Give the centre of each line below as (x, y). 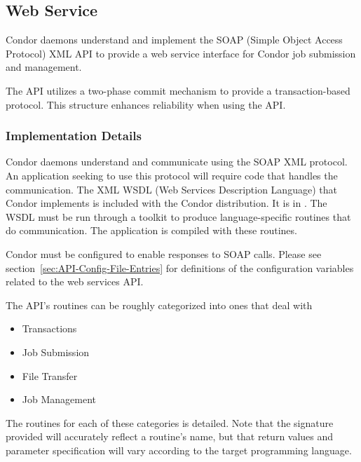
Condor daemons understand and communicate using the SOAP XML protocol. (177, 162)
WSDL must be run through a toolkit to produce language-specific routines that (178, 216)
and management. (44, 67)
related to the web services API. (75, 281)
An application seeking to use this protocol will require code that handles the (172, 175)
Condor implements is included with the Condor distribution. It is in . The (166, 203)
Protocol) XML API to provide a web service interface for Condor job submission (181, 53)
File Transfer (50, 375)
